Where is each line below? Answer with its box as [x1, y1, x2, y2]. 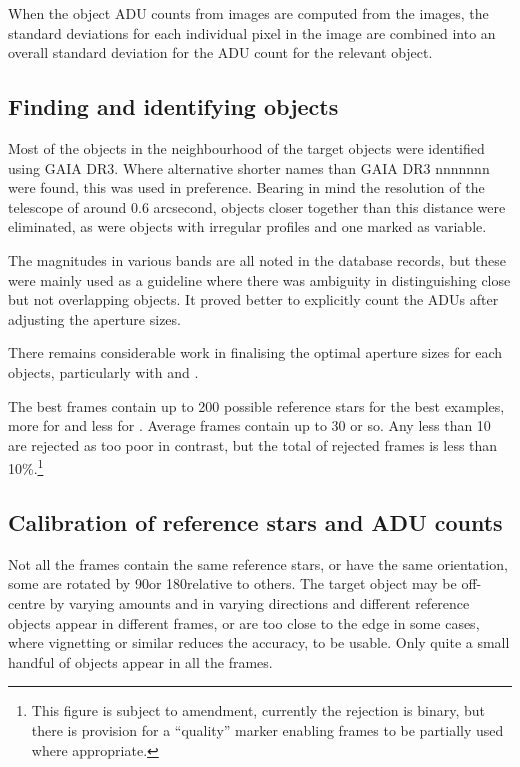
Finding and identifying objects [8, 91, 339, 122]
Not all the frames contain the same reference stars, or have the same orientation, [8, 553, 508, 574]
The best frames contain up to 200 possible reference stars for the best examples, [8, 395, 505, 416]
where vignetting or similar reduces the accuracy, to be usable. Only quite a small [8, 632, 510, 653]
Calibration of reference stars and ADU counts [8, 506, 503, 537]
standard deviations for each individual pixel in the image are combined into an [8, 22, 496, 43]
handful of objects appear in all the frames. [8, 651, 273, 672]
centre [8, 592, 45, 613]
